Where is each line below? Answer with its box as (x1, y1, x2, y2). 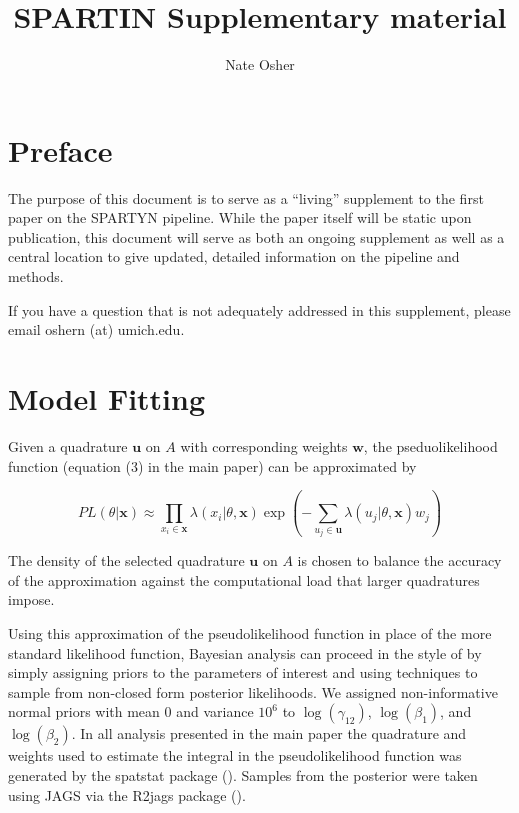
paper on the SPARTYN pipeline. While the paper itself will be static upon (8, 207, 472, 228)
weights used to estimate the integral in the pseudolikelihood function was (8, 745, 462, 766)
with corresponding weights (180, 435, 348, 456)
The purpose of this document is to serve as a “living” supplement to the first (8, 187, 484, 208)
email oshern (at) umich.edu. (8, 319, 185, 340)
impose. (8, 589, 55, 610)
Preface (8, 129, 113, 170)
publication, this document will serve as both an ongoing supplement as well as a (8, 226, 505, 247)
